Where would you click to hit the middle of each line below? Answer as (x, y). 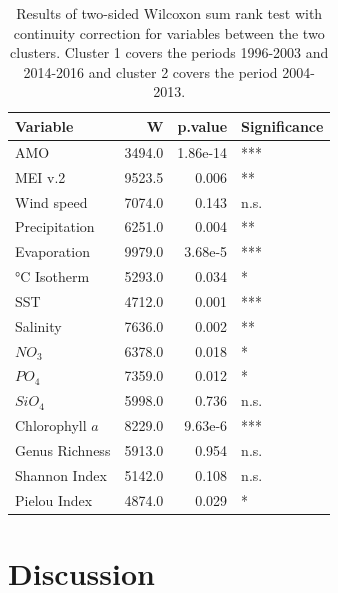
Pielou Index (54, 499)
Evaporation (52, 251)
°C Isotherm (52, 276)
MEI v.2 (40, 176)
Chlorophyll (51, 425)
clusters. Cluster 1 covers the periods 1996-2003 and (169, 52)
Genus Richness (63, 449)
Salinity (38, 325)
